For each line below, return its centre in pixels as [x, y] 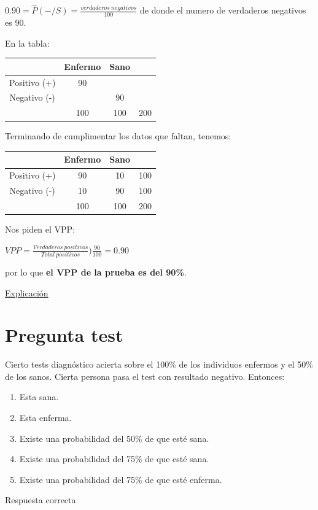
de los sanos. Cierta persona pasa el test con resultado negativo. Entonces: [145, 376]
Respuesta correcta [41, 500]
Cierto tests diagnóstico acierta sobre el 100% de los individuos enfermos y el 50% [159, 364]
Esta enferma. [45, 418]
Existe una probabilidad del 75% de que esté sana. [114, 459]
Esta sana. [39, 397]
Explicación [27, 292]
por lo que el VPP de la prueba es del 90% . [96, 272]
